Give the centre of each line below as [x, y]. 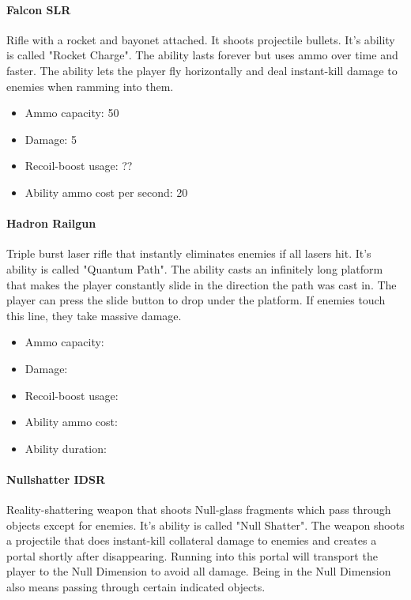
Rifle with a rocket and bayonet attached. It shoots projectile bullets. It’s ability [201, 39]
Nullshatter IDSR [56, 479]
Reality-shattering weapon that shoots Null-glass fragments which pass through [199, 509]
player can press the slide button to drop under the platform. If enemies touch [196, 300]
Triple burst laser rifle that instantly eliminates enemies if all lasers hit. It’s [189, 253]
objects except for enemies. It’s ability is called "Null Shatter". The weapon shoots [205, 525]
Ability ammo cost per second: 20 [106, 192]
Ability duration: [66, 448]
